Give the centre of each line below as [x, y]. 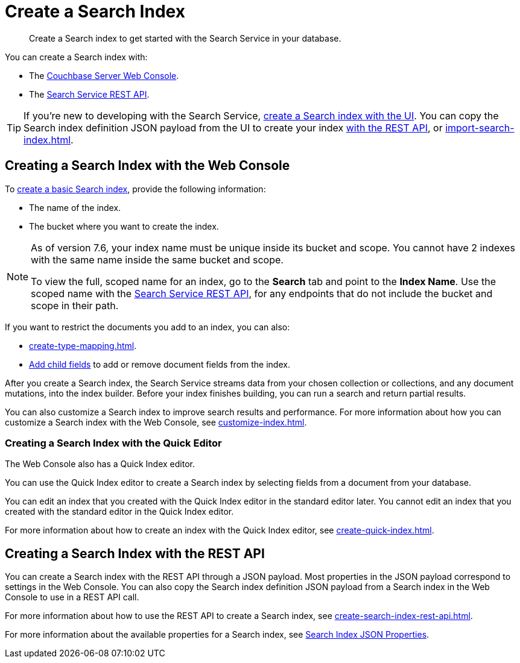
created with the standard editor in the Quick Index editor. [119, 512]
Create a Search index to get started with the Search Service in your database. [185, 38]
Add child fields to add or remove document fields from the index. [160, 364]
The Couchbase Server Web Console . [104, 75]
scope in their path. [75, 305]
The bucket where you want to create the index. [124, 226]
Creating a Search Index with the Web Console [147, 166]
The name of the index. [75, 207]
